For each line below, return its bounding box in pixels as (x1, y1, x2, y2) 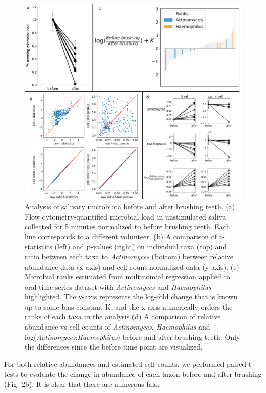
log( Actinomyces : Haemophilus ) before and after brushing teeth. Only (25, 331, 240, 342)
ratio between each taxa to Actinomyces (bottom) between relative (25, 251, 234, 261)
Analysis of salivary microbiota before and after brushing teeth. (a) (25, 201, 235, 211)
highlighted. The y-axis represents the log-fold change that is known (25, 291, 238, 302)
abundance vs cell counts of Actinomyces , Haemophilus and (25, 321, 210, 332)
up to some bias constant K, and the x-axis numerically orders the (25, 301, 233, 312)
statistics (25, 241, 52, 252)
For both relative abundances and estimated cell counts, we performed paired (4, 358, 247, 369)
